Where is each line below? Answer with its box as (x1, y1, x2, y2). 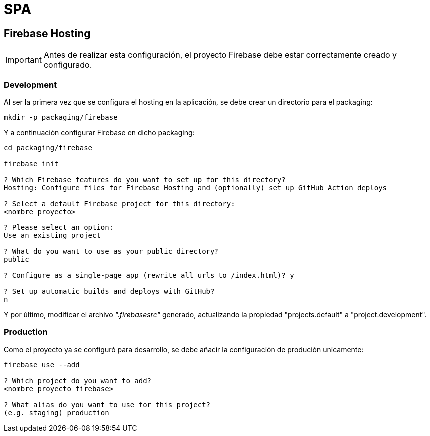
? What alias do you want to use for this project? (4, 400, 211, 409)
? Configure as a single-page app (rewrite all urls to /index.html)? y (4, 271, 294, 279)
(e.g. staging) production (4, 408, 109, 417)
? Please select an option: (4, 223, 114, 231)
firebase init (4, 159, 59, 168)
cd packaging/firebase (4, 143, 93, 152)
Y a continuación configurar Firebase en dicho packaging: (4, 128, 195, 137)
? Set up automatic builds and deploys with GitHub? (4, 287, 215, 295)
